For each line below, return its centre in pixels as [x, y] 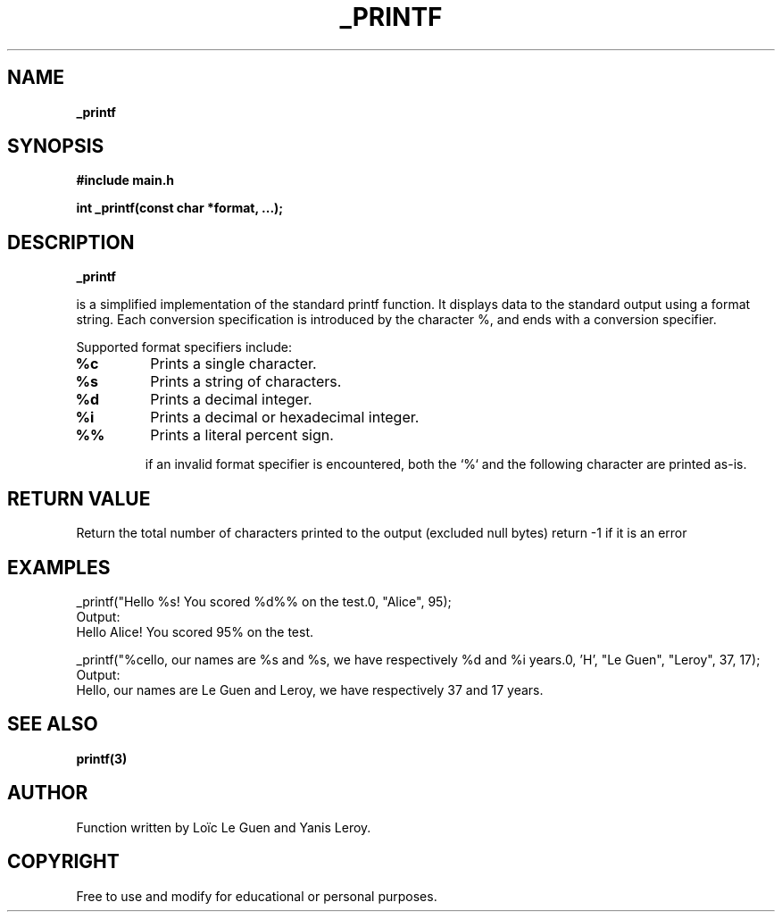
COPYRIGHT [63, 862]
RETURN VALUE [79, 498]
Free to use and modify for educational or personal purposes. [257, 896]
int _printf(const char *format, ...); [180, 208]
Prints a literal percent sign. [242, 435]
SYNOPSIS [56, 146]
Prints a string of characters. [246, 382]
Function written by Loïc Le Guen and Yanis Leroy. [224, 827]
